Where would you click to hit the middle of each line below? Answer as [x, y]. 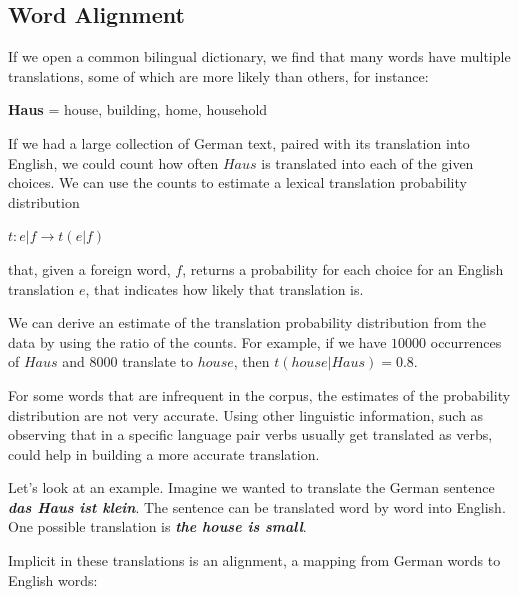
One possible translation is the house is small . [157, 526]
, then [251, 361]
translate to [158, 361]
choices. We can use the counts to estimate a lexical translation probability [237, 182]
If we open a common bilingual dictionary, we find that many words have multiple [259, 56]
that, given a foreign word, [89, 268]
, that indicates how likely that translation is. [224, 288]
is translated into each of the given [367, 162]
